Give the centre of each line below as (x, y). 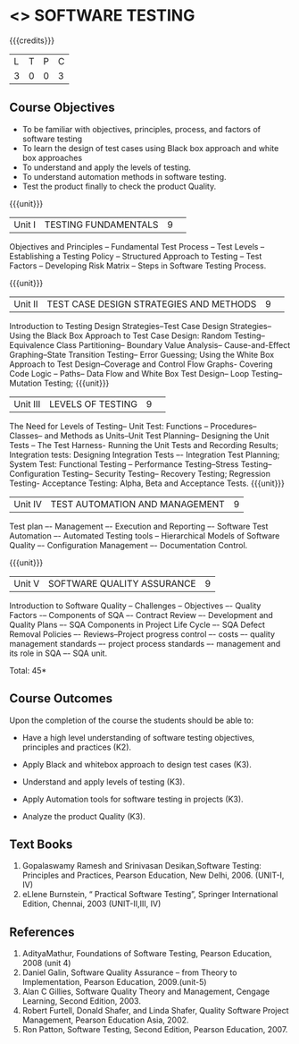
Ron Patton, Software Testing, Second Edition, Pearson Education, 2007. (155, 1030)
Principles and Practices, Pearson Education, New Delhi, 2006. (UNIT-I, (153, 875)
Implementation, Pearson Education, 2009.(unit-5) (114, 982)
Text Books (41, 844)
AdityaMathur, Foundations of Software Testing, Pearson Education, (147, 954)
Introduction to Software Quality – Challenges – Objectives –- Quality (135, 606)
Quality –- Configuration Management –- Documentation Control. (129, 545)
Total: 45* (28, 670)
